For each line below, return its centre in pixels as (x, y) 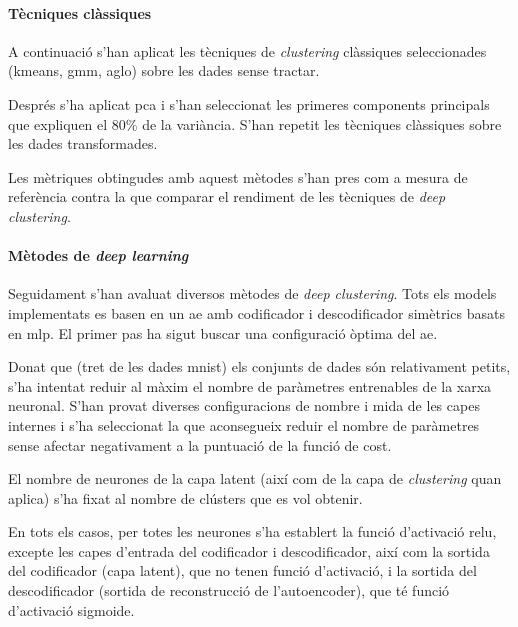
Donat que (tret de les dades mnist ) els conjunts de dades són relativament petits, (259, 366)
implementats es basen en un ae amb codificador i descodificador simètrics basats (256, 312)
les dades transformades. (83, 143)
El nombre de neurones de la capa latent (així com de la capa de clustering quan (255, 478)
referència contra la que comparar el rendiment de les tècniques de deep (227, 196)
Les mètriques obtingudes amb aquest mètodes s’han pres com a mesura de (238, 176)
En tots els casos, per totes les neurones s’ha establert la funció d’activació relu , (252, 531)
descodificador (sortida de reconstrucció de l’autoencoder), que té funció (229, 590)
